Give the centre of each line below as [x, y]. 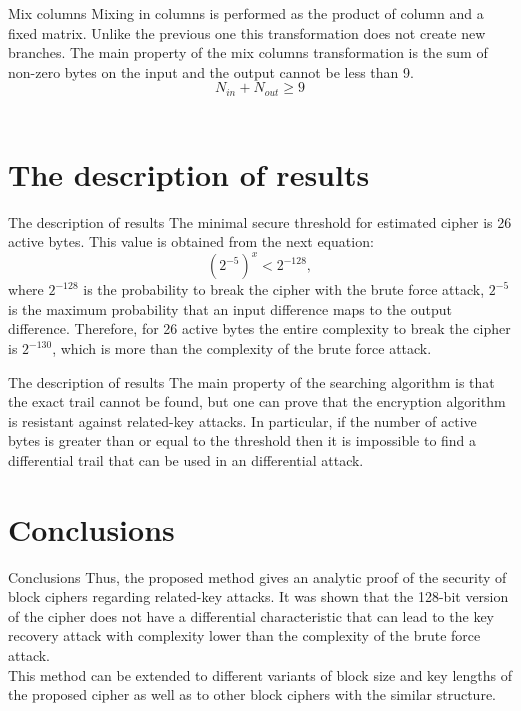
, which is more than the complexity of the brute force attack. [242, 348]
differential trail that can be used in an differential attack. [186, 459]
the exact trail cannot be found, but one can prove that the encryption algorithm [257, 401]
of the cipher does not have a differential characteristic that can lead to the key [251, 615]
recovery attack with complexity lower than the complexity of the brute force [244, 635]
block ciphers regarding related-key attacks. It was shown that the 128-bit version [258, 596]
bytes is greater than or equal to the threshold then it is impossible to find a [242, 440]
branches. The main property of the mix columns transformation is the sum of [248, 52]
